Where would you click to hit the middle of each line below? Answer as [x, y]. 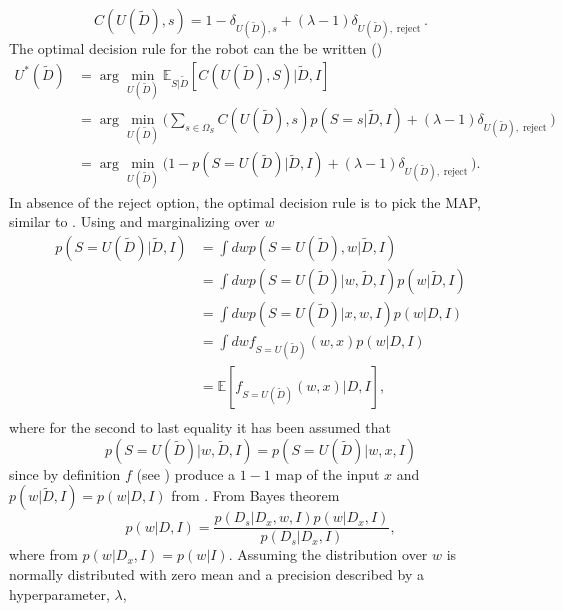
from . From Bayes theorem [255, 495]
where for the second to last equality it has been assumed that [200, 427]
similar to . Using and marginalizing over [134, 221]
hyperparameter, [59, 593]
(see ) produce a [186, 473]
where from [43, 554]
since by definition [65, 473]
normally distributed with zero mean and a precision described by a [217, 573]
